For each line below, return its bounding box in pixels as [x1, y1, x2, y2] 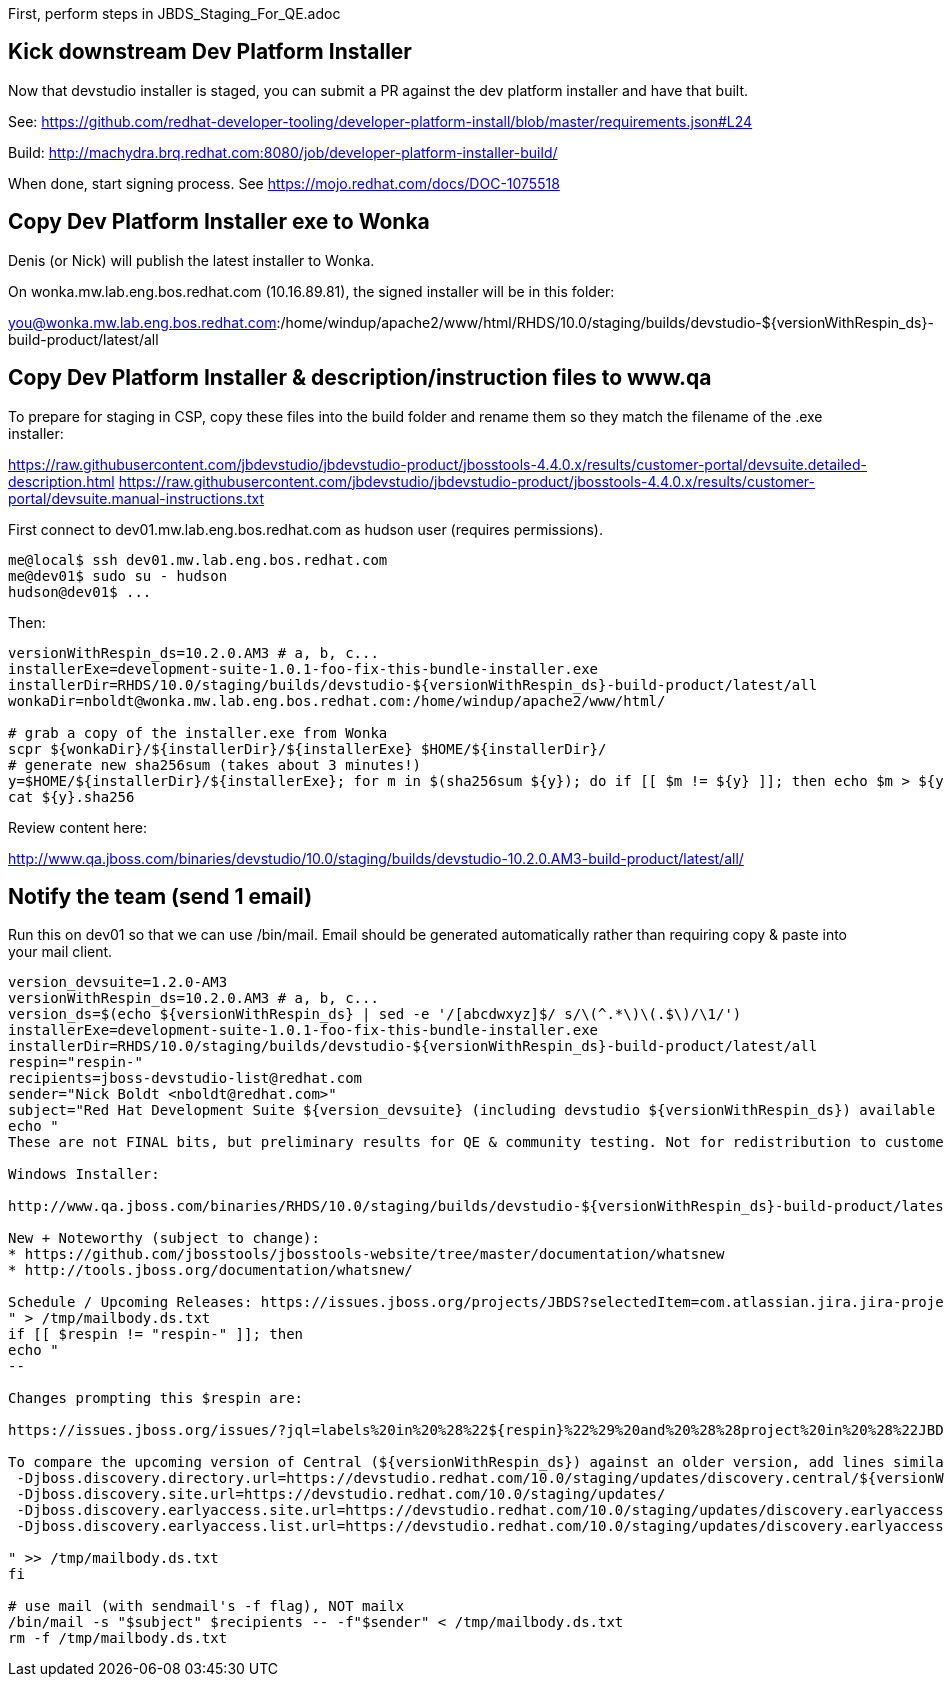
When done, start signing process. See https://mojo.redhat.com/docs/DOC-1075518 [8, 174, 560, 192]
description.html [8, 472, 115, 490]
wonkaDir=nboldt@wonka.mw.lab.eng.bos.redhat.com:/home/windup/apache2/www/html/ [8, 692, 666, 709]
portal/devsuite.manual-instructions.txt [8, 489, 265, 507]
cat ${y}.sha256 [8, 788, 135, 805]
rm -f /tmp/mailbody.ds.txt [8, 1630, 228, 1647]
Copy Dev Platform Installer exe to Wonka [8, 209, 430, 235]
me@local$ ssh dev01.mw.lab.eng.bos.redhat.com [8, 551, 388, 568]
